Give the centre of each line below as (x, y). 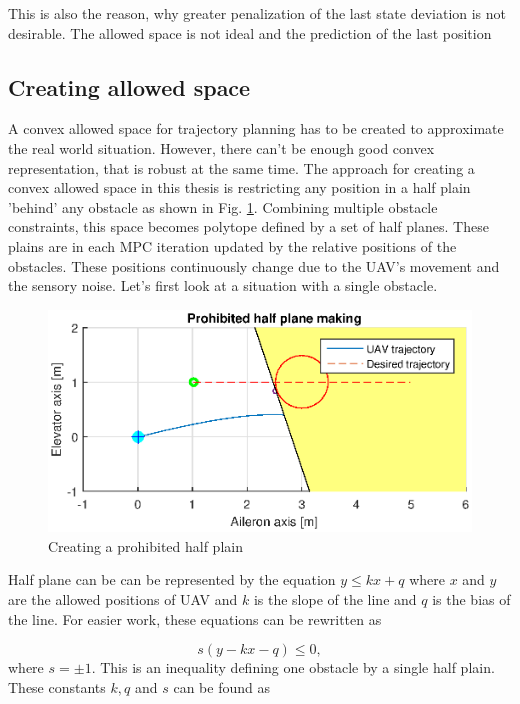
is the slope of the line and (335, 598)
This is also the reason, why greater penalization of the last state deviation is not (257, 13)
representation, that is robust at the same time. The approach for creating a (241, 167)
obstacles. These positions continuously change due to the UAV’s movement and (254, 265)
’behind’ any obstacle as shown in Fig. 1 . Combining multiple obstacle (223, 206)
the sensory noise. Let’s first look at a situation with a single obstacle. (223, 285)
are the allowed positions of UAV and (123, 598)
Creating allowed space (129, 86)
